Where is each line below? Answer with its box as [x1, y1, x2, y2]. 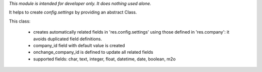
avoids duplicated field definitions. [33, 36, 102, 42]
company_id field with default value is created [33, 42, 125, 48]
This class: [9, 18, 31, 24]
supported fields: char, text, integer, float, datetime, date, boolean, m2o [33, 56, 176, 62]
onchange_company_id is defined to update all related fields [33, 49, 153, 55]
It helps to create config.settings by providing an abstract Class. [9, 10, 137, 15]
